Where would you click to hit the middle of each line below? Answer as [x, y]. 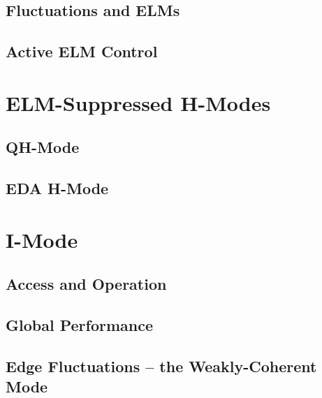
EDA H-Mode [57, 188]
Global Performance [79, 325]
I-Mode [42, 239]
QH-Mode [43, 147]
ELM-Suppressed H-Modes [138, 102]
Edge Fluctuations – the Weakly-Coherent [161, 366]
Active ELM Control [82, 51]
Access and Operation [86, 284]
